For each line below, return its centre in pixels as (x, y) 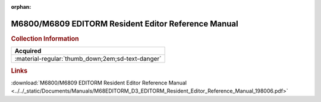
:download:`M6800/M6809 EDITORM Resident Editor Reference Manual (99, 83)
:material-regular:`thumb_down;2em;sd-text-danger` (88, 59)
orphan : (21, 7)
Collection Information (45, 38)
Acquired (28, 51)
